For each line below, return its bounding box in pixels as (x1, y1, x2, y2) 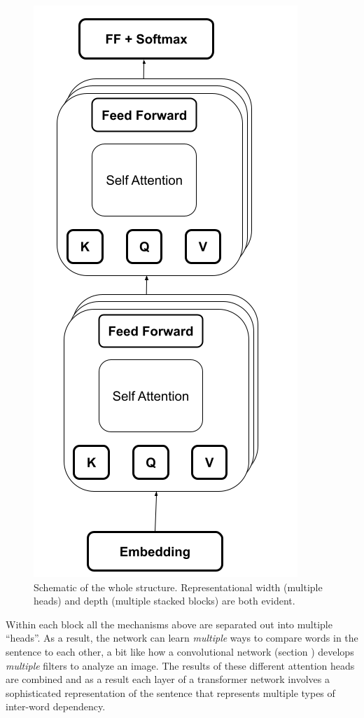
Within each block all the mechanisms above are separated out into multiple (6, 616, 332, 631)
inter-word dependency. (6, 699, 106, 714)
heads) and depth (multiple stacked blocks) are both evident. (34, 593, 295, 608)
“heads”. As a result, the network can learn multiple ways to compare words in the (6, 630, 358, 645)
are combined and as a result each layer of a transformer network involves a (6, 672, 330, 686)
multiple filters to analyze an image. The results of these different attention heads (6, 658, 355, 672)
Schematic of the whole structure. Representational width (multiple (34, 579, 323, 594)
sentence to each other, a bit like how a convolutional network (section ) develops (6, 644, 354, 658)
